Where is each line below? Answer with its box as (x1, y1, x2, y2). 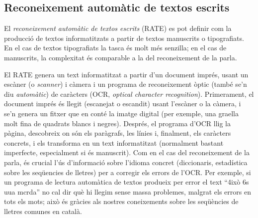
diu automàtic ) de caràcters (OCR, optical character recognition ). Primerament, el (4, 88, 254, 99)
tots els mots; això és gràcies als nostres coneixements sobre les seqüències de (4, 196, 239, 207)
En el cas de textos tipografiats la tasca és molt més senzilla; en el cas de (4, 42, 227, 53)
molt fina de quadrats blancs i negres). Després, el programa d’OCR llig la (4, 118, 231, 128)
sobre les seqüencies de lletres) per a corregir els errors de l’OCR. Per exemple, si (4, 167, 251, 177)
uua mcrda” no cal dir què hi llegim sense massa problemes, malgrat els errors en (4, 186, 251, 197)
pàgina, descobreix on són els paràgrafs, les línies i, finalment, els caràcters (4, 128, 231, 138)
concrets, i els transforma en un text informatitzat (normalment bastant (4, 137, 224, 148)
